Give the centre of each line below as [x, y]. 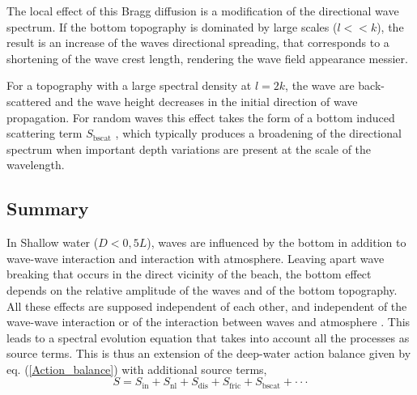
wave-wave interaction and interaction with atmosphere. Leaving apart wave [196, 258]
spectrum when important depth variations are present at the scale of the [189, 149]
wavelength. [36, 165]
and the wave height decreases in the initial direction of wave [206, 101]
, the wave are [320, 85]
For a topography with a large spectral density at [129, 85]
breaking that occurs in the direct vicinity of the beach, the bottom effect [189, 274]
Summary [48, 208]
